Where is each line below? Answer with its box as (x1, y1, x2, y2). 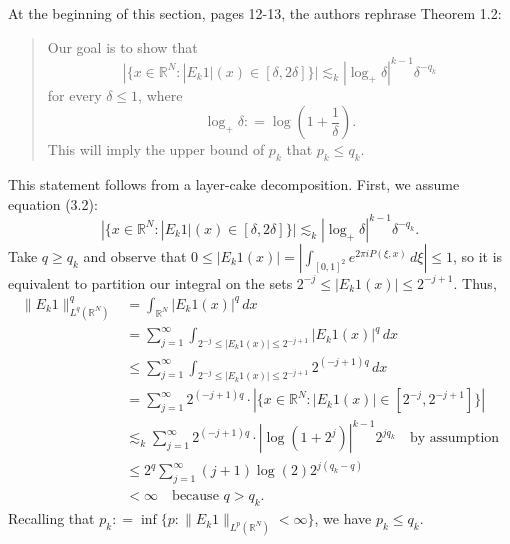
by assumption (409, 431, 500, 446)
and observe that (83, 245, 187, 266)
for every (47, 84, 102, 105)
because (172, 489, 219, 504)
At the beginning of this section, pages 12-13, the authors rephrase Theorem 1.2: (8, 3, 502, 23)
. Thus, (453, 272, 497, 293)
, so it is (452, 245, 503, 266)
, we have (314, 508, 372, 529)
